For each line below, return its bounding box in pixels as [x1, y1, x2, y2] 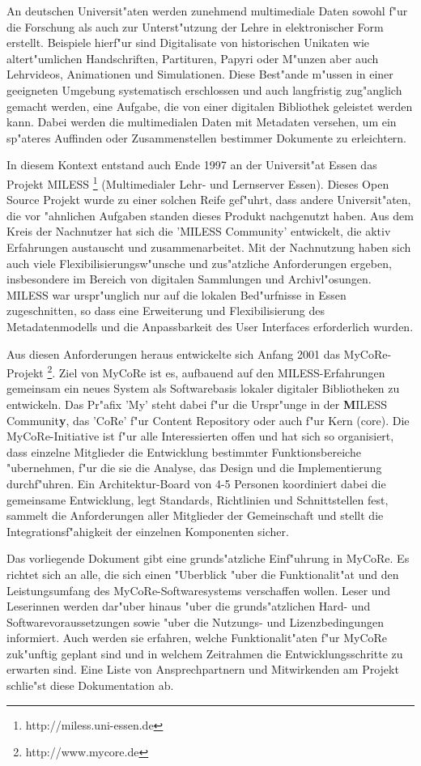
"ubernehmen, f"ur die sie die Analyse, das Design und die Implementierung [6, 459, 382, 476]
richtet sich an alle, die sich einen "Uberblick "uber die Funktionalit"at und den [6, 565, 399, 582]
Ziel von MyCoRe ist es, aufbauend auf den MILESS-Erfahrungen [58, 364, 385, 381]
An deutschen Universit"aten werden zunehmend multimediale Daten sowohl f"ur [6, 2, 408, 19]
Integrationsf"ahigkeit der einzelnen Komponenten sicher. [6, 522, 289, 539]
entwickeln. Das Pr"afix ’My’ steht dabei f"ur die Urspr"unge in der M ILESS [6, 395, 388, 412]
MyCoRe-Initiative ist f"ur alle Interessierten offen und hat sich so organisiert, [6, 428, 394, 445]
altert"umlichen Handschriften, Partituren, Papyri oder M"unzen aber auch [6, 49, 379, 66]
